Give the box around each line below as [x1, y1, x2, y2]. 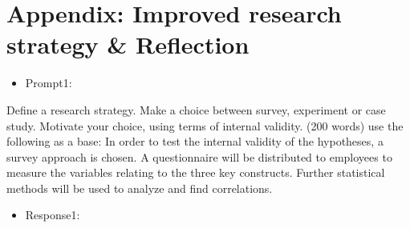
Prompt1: [25, 74, 72, 91]
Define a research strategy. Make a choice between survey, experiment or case [6, 101, 386, 118]
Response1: [25, 206, 80, 223]
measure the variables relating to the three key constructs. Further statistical [6, 164, 385, 181]
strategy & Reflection [6, 28, 250, 61]
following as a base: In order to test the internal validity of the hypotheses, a [6, 133, 384, 150]
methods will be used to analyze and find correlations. [6, 179, 273, 196]
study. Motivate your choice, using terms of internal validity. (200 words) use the [6, 117, 404, 134]
